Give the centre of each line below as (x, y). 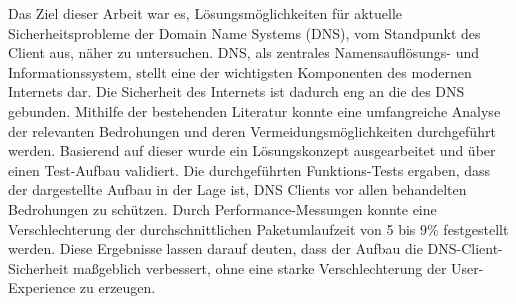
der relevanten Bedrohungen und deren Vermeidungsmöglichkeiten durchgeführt (252, 130)
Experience (42, 287)
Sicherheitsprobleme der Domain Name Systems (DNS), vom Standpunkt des (244, 32)
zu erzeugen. (117, 287)
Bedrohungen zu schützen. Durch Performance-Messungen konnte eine (222, 208)
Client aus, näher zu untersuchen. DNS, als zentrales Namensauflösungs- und (244, 52)
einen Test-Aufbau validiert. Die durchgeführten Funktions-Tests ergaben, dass (249, 169)
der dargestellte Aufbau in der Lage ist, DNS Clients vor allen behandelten (237, 189)
